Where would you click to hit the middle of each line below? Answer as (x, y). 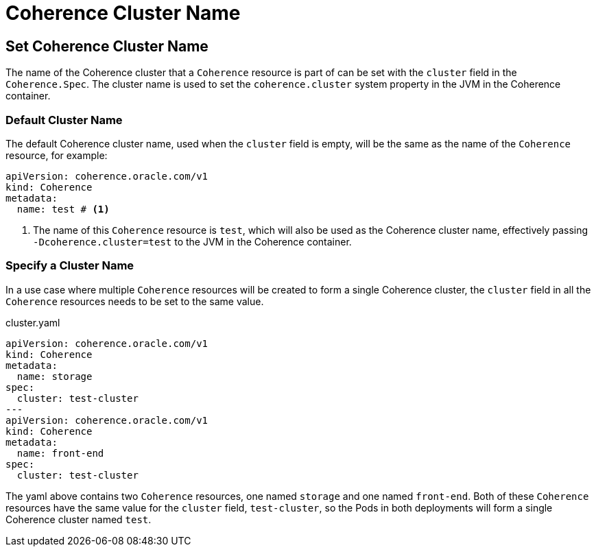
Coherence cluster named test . (79, 519)
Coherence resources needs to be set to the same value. (135, 301)
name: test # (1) (63, 209)
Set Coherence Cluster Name (107, 46)
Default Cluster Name (64, 120)
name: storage (55, 376)
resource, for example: (57, 155)
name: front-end (60, 453)
